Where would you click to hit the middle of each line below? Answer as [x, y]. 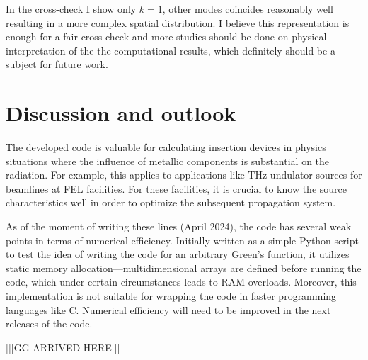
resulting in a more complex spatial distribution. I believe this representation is [178, 22]
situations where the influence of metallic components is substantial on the [168, 161]
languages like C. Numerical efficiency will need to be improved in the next [168, 309]
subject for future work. [57, 64]
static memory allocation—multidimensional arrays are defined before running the [184, 268]
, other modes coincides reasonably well [248, 9]
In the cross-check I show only [71, 9]
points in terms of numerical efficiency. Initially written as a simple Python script [182, 240]
